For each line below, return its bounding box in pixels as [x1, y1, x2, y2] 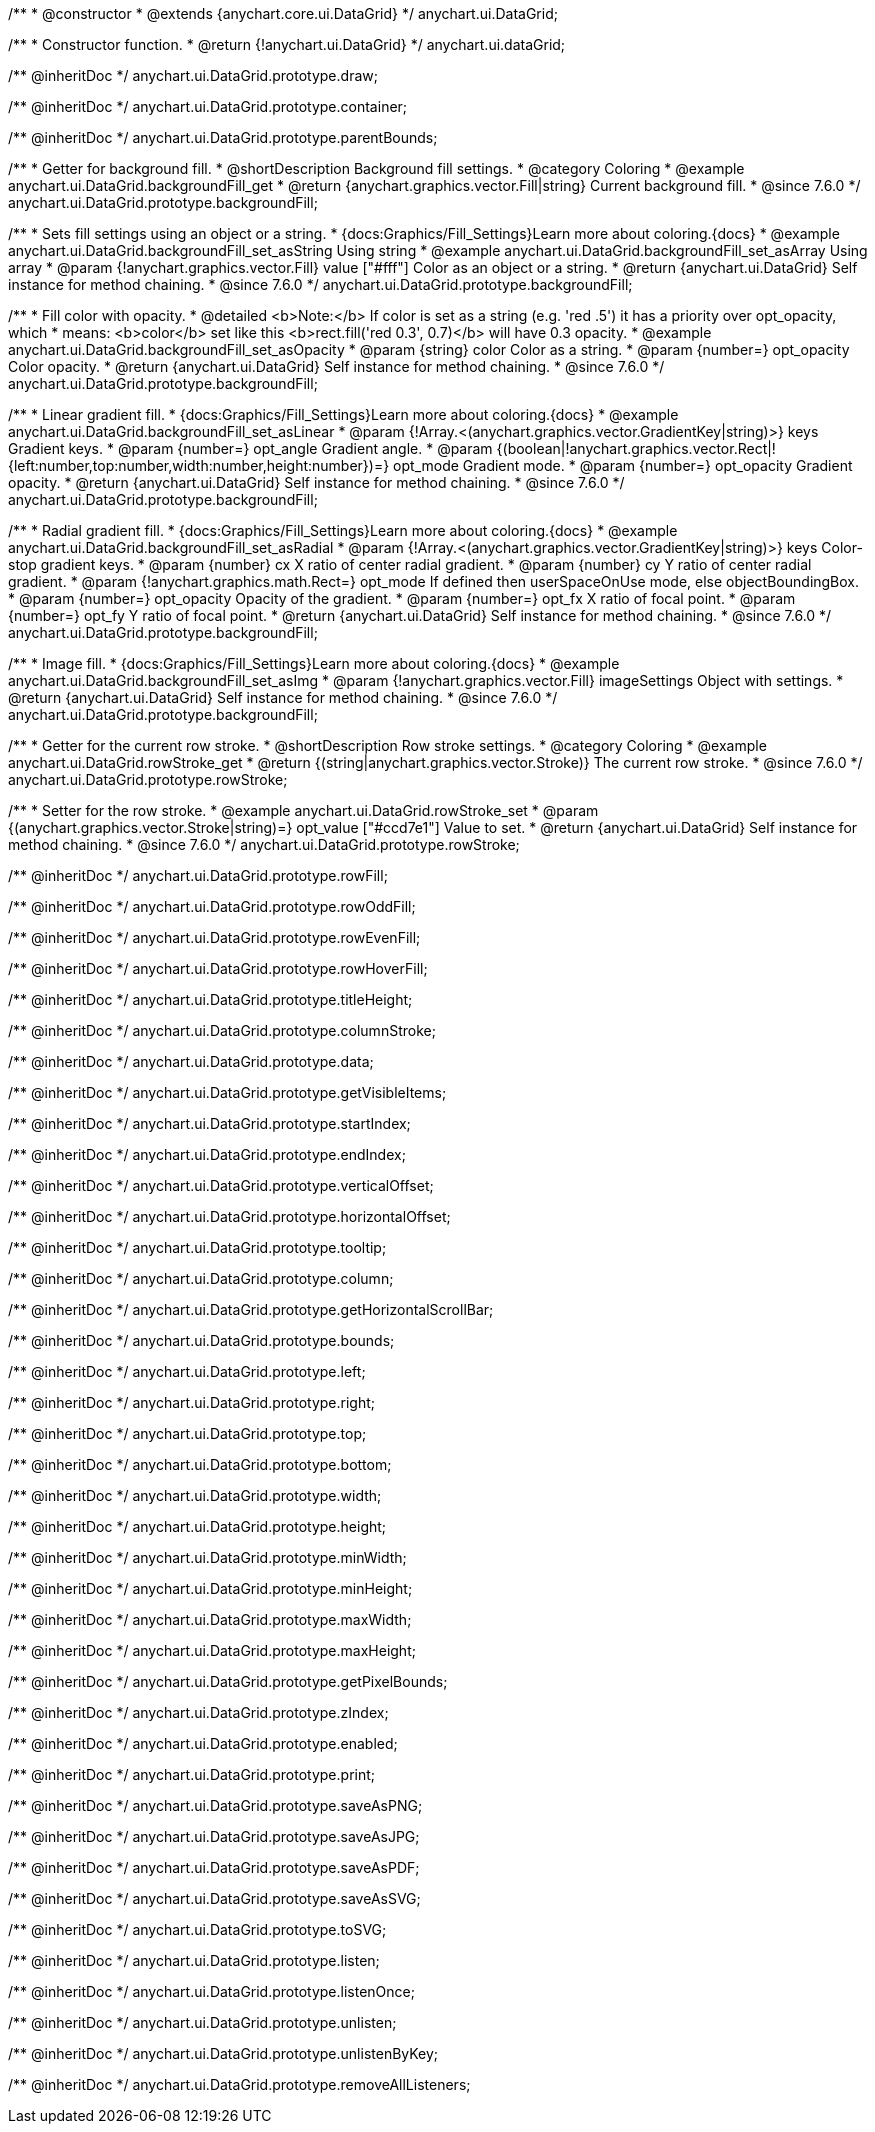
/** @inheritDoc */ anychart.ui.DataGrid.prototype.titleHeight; [8, 991, 413, 1008]
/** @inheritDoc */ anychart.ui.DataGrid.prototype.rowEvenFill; [8, 929, 421, 946]
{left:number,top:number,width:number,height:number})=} [8, 457, 390, 474]
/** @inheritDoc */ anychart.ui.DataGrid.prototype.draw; [8, 67, 378, 84]
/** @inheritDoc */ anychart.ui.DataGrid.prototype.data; [8, 1053, 374, 1070]
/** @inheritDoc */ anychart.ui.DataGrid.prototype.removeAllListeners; [8, 2076, 471, 2093]
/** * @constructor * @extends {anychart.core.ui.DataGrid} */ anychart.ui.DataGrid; [8, 5, 558, 22]
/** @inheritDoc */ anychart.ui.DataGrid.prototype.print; [8, 1766, 376, 1783]
